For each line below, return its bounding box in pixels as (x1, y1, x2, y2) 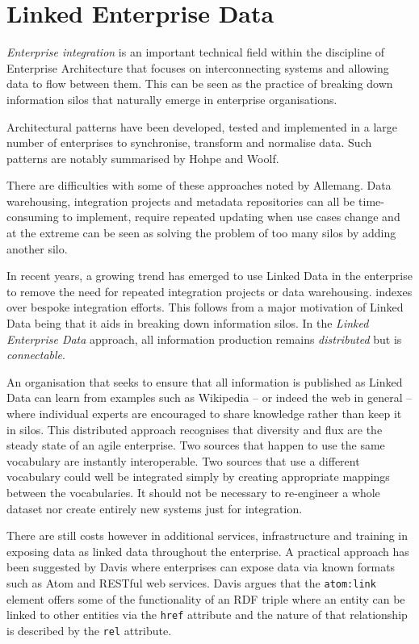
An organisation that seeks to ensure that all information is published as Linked (6, 373, 403, 390)
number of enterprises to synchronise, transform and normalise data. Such (6, 134, 372, 151)
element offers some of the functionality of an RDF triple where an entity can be (6, 590, 405, 607)
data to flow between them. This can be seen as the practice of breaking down (6, 75, 393, 92)
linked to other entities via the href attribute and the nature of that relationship (6, 606, 408, 623)
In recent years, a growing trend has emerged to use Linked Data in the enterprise (6, 267, 413, 284)
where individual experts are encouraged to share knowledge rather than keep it (6, 405, 402, 421)
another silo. (6, 240, 68, 257)
